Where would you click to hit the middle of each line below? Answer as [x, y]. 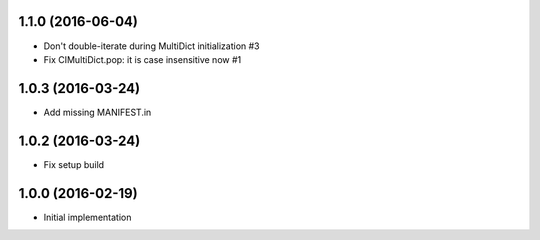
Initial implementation [87, 217]
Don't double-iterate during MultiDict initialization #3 [151, 46]
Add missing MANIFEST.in [97, 112]
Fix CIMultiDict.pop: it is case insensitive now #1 [142, 59]
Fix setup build [74, 164]
